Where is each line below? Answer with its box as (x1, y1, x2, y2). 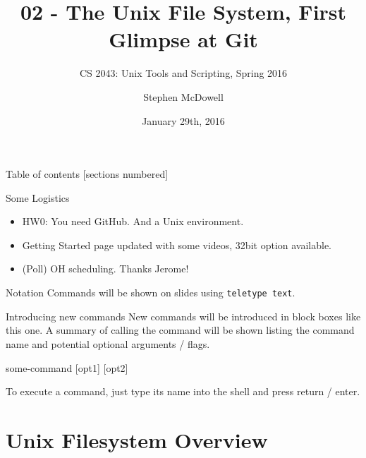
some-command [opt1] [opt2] (6, 360, 128, 375)
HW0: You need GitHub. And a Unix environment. (22, 214, 244, 229)
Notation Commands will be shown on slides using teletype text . (6, 285, 295, 300)
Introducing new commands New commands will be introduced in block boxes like (6, 308, 361, 323)
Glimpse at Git (109, 25, 258, 54)
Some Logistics (6, 190, 70, 205)
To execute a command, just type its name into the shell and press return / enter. (6, 384, 360, 399)
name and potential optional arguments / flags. (6, 336, 210, 351)
